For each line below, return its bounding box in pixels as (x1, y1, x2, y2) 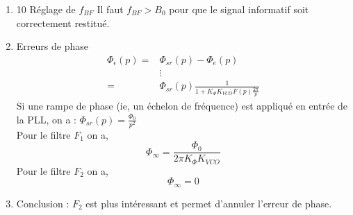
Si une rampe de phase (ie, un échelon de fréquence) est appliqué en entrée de (16, 98, 348, 112)
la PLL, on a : (16, 112, 76, 126)
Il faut (97, 2, 124, 16)
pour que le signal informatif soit (169, 2, 309, 16)
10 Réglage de (16, 2, 76, 16)
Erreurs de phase (16, 39, 88, 53)
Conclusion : (16, 196, 69, 210)
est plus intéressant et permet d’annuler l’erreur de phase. (85, 196, 332, 210)
